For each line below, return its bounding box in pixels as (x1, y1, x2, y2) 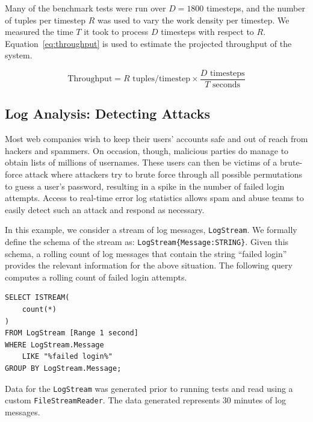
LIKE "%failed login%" (22, 352, 113, 361)
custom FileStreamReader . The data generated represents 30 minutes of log (5, 394, 286, 406)
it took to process (84, 25, 149, 38)
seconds (212, 81, 241, 90)
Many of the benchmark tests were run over (5, 2, 166, 14)
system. (5, 49, 33, 61)
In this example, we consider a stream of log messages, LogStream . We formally (5, 223, 297, 236)
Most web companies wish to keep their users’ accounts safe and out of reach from (5, 132, 308, 145)
